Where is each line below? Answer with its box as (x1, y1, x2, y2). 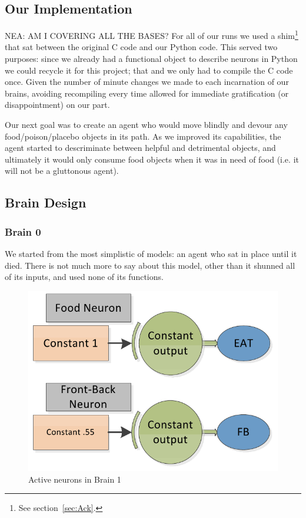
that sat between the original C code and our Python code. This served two (5, 41, 278, 53)
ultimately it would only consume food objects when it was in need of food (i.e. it (5, 153, 299, 165)
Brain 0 (5, 224, 41, 239)
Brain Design (5, 193, 87, 212)
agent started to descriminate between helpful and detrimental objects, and (5, 141, 276, 154)
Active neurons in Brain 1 (28, 473, 121, 485)
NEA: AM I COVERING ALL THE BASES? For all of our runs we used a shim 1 (5, 28, 298, 41)
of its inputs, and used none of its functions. (5, 270, 164, 283)
